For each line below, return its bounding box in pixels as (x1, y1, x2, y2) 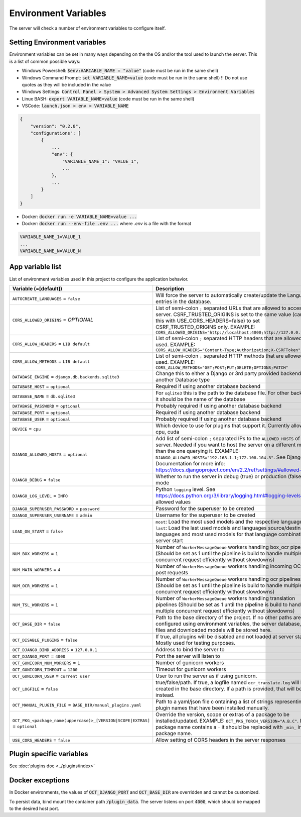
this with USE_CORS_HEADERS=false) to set (156, 317, 260, 324)
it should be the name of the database (156, 395, 245, 402)
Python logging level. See (156, 485, 216, 492)
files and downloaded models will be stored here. (156, 626, 272, 633)
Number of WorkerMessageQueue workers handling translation (156, 594, 295, 601)
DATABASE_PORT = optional (12, 408, 70, 416)
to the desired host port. (9, 805, 60, 811)
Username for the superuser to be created (156, 512, 256, 519)
